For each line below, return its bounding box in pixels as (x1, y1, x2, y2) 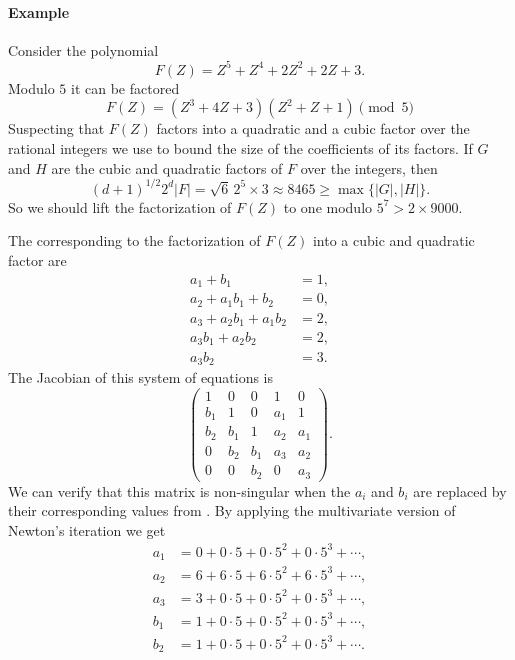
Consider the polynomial (8, 39, 159, 60)
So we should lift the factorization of (8, 196, 232, 217)
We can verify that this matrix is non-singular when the (8, 480, 351, 501)
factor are (8, 249, 67, 270)
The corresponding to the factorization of (8, 230, 261, 251)
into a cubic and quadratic (312, 230, 475, 251)
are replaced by (413, 480, 507, 501)
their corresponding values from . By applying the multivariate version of (8, 500, 456, 521)
